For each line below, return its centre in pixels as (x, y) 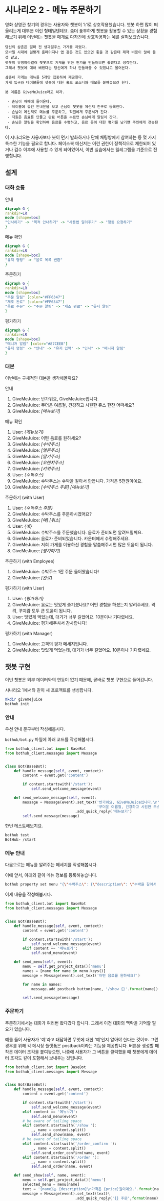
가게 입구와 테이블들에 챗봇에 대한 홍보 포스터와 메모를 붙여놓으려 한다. (68, 82)
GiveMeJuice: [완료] (32, 578)
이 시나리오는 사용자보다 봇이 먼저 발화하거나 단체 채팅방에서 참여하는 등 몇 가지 (81, 137)
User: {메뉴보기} (28, 432)
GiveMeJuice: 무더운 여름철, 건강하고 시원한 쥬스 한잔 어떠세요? (73, 405)
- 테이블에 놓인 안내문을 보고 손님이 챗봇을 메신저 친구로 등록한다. (66, 107)
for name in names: (42, 984)
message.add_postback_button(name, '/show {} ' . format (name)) (95, 989)
